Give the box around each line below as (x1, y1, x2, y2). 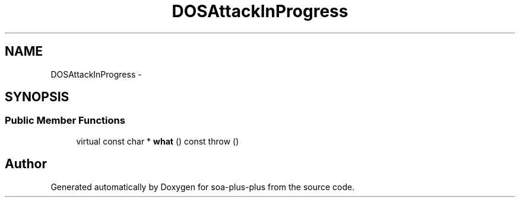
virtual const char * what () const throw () (76, 136, 239, 146)
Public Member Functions (5, 114, 125, 127)
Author (5, 156, 47, 172)
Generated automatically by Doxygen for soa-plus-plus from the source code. (50, 181, 355, 192)
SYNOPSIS (5, 89, 69, 105)
